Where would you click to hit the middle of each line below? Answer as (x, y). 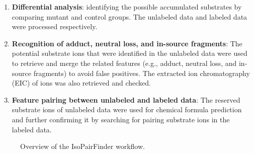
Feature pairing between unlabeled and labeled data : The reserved (126, 99)
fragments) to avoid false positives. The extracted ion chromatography (142, 73)
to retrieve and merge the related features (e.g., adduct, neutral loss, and (124, 63)
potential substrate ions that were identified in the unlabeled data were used (130, 53)
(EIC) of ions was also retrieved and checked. (81, 83)
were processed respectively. (55, 26)
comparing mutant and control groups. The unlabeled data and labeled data (130, 16)
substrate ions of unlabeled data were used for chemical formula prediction (127, 109)
